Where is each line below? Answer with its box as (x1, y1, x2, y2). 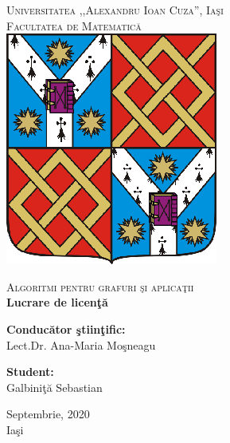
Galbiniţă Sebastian (6, 378, 103, 395)
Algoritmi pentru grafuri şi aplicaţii (6, 278, 194, 295)
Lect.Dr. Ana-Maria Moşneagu (6, 336, 156, 353)
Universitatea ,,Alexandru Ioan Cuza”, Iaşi (6, 2, 224, 18)
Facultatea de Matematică (6, 17, 142, 34)
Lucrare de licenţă (6, 294, 108, 310)
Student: (6, 363, 54, 380)
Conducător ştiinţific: (6, 320, 126, 337)
